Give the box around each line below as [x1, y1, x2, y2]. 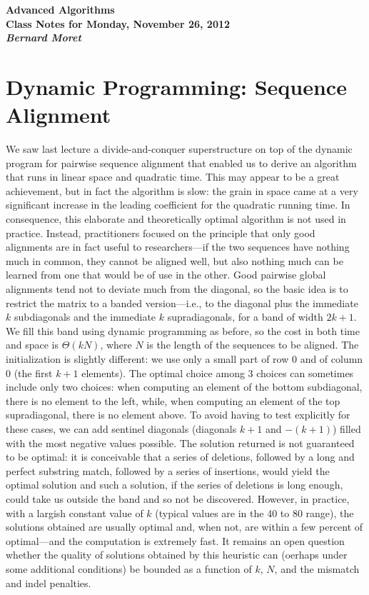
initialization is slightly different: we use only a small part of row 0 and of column [6, 351, 363, 366]
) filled [333, 421, 361, 436]
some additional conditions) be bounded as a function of [6, 561, 252, 576]
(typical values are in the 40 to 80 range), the [155, 505, 354, 520]
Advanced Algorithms [6, 2, 115, 16]
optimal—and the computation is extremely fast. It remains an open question [6, 533, 345, 548]
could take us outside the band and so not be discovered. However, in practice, [6, 491, 350, 506]
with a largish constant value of [6, 505, 143, 520]
